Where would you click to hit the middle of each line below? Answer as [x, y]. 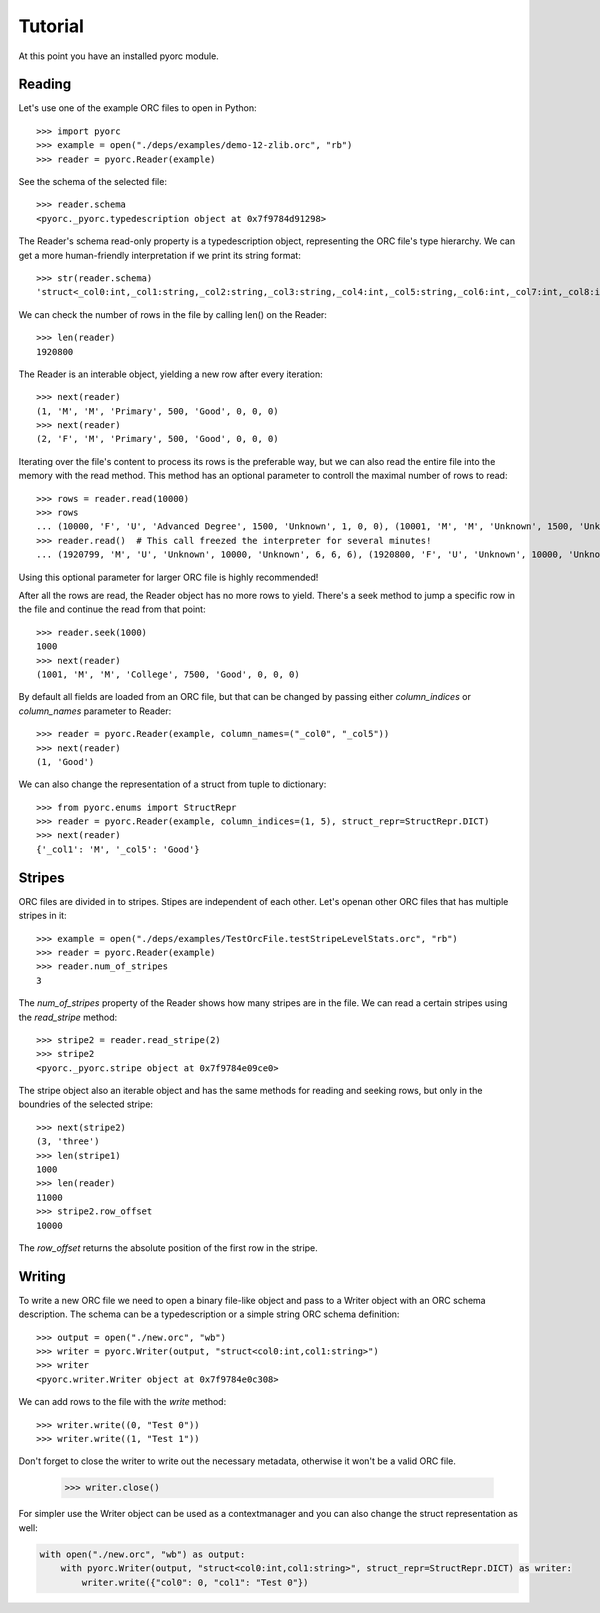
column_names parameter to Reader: [95, 711]
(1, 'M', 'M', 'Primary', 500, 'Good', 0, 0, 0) [157, 411]
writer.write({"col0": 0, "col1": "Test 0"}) [195, 1582]
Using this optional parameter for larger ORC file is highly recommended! [168, 577]
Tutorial [51, 26]
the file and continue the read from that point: [112, 609]
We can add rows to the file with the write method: [122, 1402]
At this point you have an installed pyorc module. [118, 56]
